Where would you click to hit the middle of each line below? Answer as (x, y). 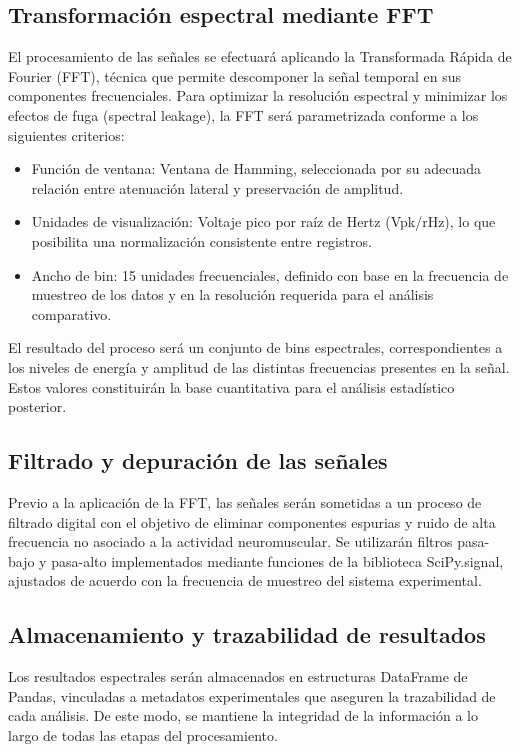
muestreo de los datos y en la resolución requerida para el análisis (232, 294)
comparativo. (71, 313)
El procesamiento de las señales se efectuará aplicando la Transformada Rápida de (260, 56)
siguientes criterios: (66, 134)
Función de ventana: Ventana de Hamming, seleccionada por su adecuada (256, 168)
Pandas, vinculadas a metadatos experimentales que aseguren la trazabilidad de (252, 695)
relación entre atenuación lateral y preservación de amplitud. (217, 187)
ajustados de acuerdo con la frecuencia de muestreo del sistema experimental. (245, 580)
